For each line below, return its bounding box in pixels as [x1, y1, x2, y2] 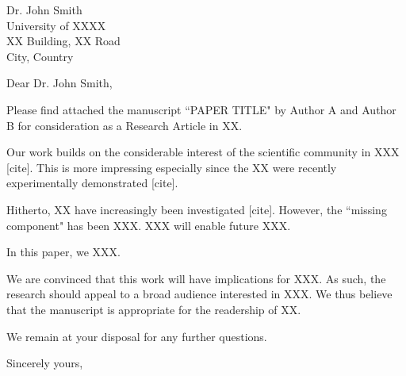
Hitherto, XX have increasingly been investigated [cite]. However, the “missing [6, 201, 387, 217]
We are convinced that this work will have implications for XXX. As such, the [6, 270, 386, 286]
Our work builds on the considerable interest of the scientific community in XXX [6, 144, 400, 160]
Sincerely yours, [6, 355, 83, 371]
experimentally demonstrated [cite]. [6, 175, 178, 191]
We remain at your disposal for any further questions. [6, 328, 267, 344]
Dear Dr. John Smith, [6, 75, 113, 91]
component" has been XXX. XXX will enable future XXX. [6, 217, 291, 233]
